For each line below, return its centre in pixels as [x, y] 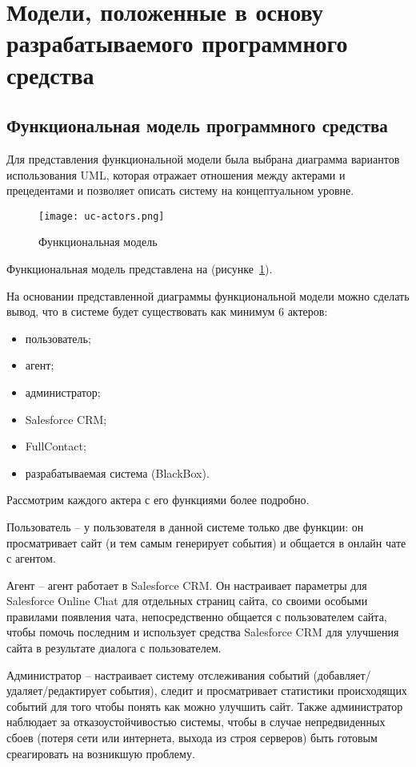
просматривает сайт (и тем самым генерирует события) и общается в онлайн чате [206, 542]
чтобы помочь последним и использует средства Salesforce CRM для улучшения [203, 632]
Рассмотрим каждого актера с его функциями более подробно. [158, 500]
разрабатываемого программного [177, 43]
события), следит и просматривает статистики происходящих [258, 690]
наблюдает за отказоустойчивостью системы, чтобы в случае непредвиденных [196, 722]
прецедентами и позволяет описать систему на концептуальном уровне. [180, 190]
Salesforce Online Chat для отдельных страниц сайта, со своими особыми [187, 601]
